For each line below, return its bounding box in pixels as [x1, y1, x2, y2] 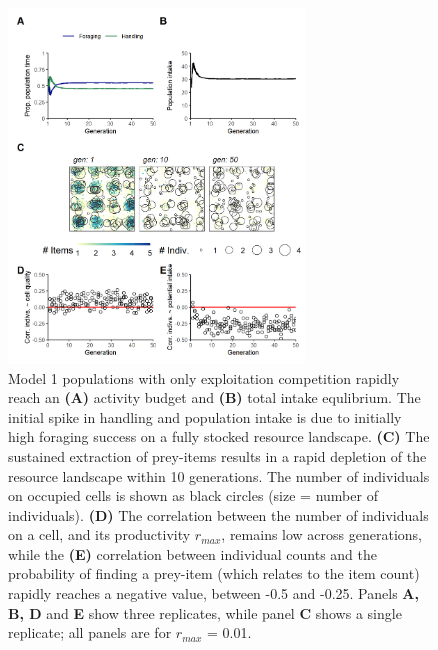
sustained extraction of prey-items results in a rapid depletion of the [8, 445, 427, 466]
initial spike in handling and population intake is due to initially [8, 406, 402, 427]
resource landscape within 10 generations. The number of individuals [8, 465, 430, 486]
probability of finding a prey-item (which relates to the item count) [8, 563, 420, 584]
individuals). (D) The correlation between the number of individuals [8, 504, 429, 525]
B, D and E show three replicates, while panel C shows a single [8, 602, 402, 623]
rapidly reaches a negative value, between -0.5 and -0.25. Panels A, [8, 583, 419, 604]
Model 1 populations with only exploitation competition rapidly [8, 367, 400, 388]
